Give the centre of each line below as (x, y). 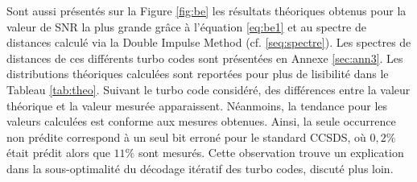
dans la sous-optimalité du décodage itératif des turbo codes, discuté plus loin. (200, 168)
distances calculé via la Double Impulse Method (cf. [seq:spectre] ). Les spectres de (209, 42)
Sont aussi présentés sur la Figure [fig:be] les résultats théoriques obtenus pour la (206, 10)
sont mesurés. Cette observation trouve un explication (271, 153)
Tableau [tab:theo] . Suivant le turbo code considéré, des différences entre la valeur (208, 89)
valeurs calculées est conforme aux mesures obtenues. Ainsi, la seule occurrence (201, 121)
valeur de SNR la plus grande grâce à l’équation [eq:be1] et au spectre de (186, 26)
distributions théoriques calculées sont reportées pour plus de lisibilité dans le (198, 74)
